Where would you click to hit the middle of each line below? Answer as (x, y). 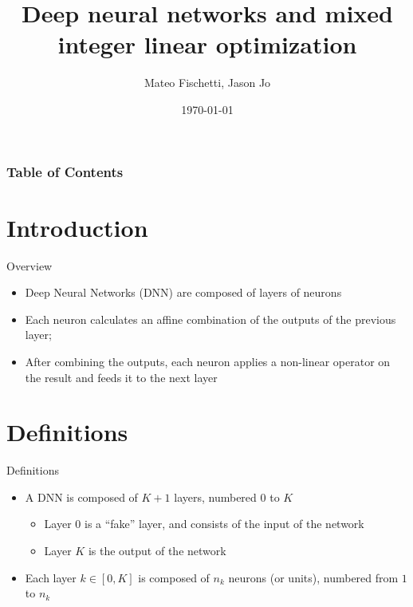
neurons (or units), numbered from (313, 577)
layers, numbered (215, 497)
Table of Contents (65, 171)
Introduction (77, 227)
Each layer (51, 577)
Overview (29, 265)
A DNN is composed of (81, 497)
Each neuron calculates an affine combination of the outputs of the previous (210, 319)
